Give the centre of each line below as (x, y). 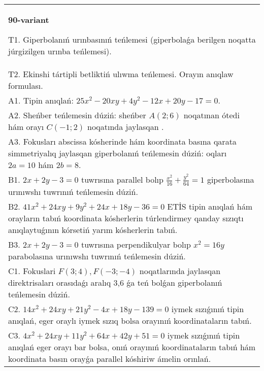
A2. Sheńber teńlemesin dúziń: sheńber (77, 115)
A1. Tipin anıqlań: (41, 100)
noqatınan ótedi (211, 115)
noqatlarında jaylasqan (180, 271)
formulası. (26, 86)
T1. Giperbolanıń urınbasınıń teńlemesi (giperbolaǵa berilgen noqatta (132, 39)
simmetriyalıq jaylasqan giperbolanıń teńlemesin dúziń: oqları (118, 153)
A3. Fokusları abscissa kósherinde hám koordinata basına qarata (122, 141)
